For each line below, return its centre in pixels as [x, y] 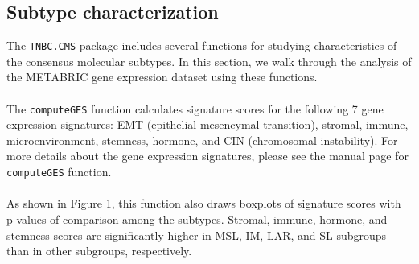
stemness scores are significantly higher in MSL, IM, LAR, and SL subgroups [197, 235]
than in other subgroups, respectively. [99, 251]
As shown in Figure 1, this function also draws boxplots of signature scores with [204, 203]
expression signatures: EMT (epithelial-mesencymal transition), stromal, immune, [207, 124]
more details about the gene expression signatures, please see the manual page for [207, 156]
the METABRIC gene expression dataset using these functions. [162, 77]
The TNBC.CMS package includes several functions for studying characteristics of [202, 45]
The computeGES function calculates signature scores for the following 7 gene [195, 108]
